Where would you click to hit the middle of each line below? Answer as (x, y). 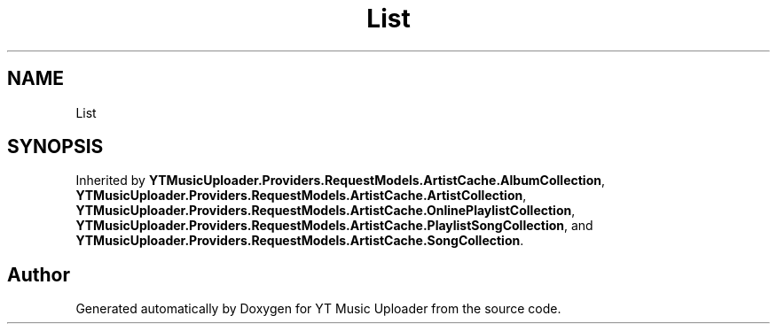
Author (39, 274)
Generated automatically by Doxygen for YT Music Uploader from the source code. (318, 309)
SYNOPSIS (55, 147)
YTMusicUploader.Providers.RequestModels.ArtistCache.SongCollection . (300, 241)
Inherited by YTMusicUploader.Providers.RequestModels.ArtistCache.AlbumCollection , (341, 181)
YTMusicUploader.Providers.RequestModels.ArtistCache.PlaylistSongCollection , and (334, 226)
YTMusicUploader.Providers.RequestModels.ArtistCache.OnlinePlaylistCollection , (326, 211)
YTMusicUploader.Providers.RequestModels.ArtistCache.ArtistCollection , (301, 196)
